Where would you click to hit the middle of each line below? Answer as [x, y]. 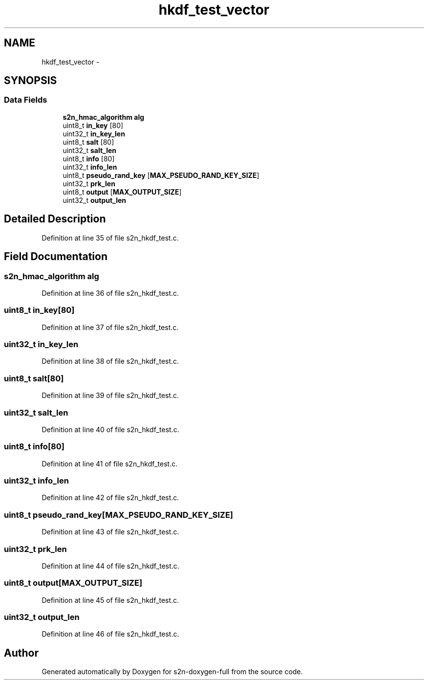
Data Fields [26, 100]
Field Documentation [56, 257]
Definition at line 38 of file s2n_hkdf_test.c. [110, 361]
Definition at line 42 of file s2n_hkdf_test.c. [110, 498]
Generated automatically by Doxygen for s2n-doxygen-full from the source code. [172, 672]
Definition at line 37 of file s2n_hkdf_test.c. [110, 327]
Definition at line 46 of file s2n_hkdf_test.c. [110, 634]
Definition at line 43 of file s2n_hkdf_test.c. [110, 532]
